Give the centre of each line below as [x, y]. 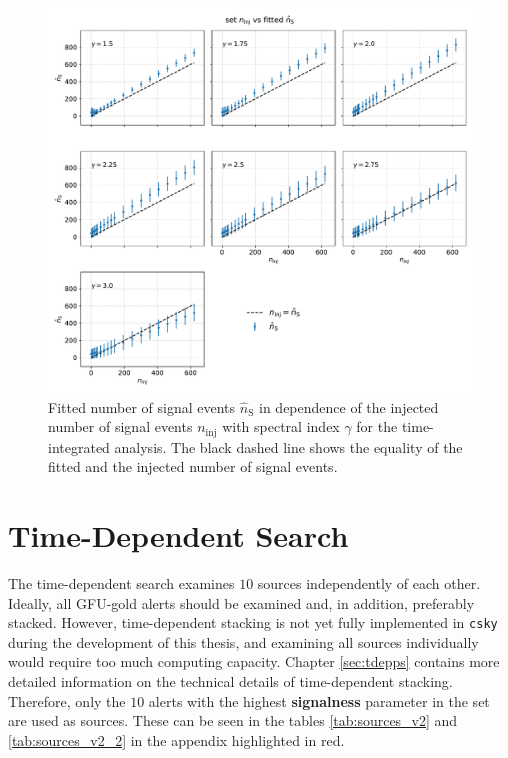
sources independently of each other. [369, 583]
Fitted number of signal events [142, 406]
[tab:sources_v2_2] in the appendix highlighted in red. [176, 739]
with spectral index [281, 426]
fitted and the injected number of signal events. [193, 466]
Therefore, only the [67, 700]
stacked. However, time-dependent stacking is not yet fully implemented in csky [253, 622]
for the [377, 426]
